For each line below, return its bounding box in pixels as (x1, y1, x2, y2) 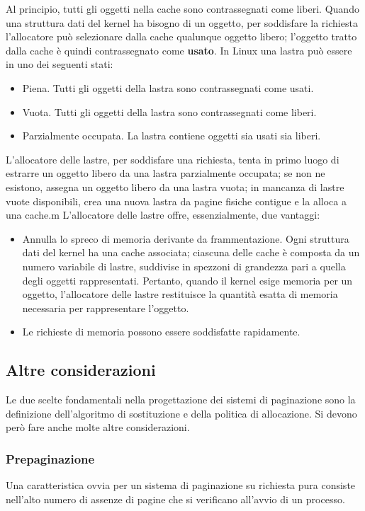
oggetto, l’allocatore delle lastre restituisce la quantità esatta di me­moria (22, 287, 338, 302)
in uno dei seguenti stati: (6, 57, 113, 71)
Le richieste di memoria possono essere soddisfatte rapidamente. (22, 324, 301, 339)
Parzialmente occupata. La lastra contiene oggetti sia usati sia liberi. (22, 128, 321, 143)
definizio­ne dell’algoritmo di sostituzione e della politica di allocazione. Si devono (6, 406, 357, 420)
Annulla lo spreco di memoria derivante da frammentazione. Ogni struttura (22, 231, 349, 246)
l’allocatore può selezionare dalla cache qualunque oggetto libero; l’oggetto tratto (6, 29, 357, 44)
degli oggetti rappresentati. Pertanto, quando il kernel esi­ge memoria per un (22, 272, 353, 287)
